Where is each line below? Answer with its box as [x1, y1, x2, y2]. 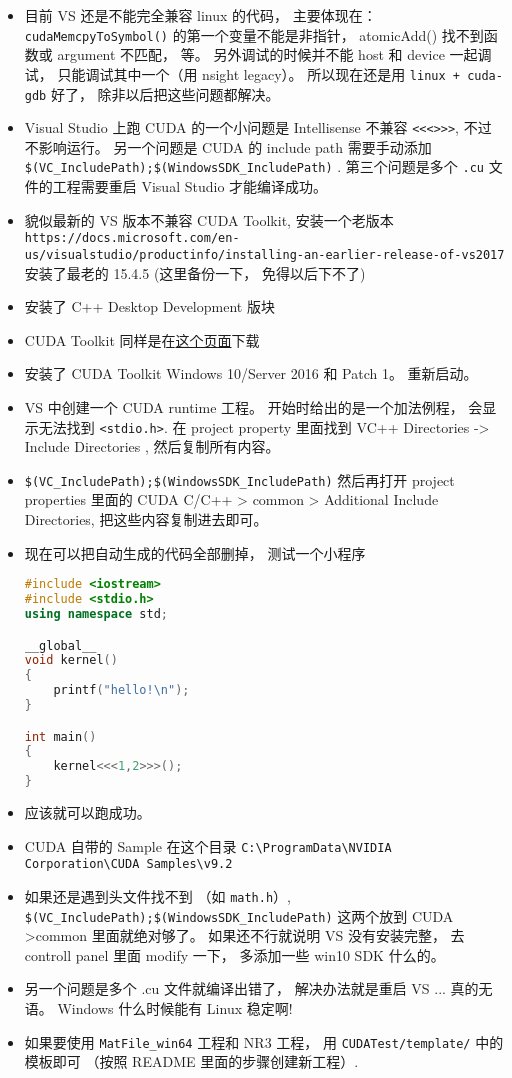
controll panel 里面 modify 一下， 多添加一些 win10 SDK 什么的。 [24, 944, 445, 965]
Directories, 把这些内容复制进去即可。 [24, 509, 268, 530]
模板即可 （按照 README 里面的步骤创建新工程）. [24, 1051, 359, 1072]
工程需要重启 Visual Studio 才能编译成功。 [52, 176, 328, 197]
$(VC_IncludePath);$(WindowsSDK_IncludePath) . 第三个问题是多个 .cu [24, 156, 484, 177]
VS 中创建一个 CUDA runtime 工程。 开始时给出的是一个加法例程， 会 [24, 396, 483, 417]
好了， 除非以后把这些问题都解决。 [50, 83, 280, 104]
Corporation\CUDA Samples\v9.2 [24, 857, 233, 872]
